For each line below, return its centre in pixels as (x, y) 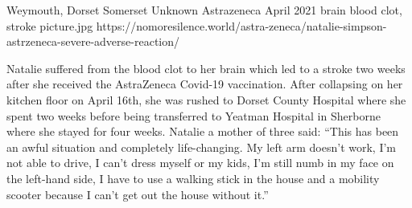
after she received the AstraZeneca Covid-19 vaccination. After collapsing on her (205, 84)
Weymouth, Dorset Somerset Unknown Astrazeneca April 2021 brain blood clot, (204, 10)
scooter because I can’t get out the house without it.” (138, 194)
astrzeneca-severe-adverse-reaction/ (93, 41)
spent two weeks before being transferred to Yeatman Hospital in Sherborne (194, 115)
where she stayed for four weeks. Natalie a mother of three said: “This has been (203, 131)
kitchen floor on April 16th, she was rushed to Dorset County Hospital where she (206, 99)
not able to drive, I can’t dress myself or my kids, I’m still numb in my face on (200, 163)
